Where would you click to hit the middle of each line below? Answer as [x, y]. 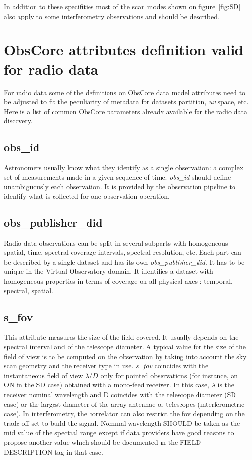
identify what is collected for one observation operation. [87, 196]
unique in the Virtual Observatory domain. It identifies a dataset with [108, 271]
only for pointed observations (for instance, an [169, 375]
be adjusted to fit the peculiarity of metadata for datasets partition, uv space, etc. [126, 102]
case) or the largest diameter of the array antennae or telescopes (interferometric [124, 404]
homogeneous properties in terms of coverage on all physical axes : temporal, [118, 281]
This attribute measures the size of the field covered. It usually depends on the [121, 337]
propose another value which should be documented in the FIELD [103, 442]
